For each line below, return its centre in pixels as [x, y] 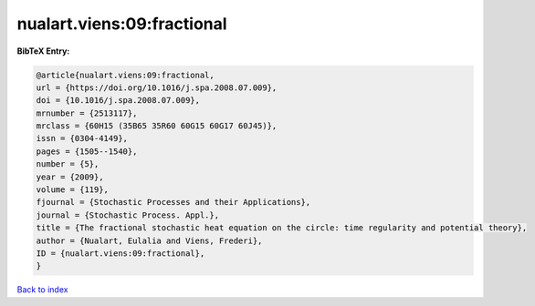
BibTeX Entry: [43, 51]
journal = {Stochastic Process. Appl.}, [127, 215]
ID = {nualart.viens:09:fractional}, [121, 254]
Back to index [42, 290]
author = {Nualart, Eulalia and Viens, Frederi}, [149, 240]
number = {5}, [68, 164]
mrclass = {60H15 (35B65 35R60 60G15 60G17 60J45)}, [157, 126]
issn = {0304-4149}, [82, 138]
